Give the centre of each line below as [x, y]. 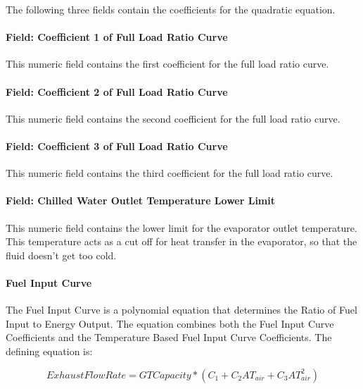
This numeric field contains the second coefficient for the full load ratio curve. [173, 118]
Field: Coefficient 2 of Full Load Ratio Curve [117, 91]
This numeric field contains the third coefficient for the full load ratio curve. [170, 173]
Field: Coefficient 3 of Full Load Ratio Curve [117, 146]
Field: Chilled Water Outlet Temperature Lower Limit [141, 200]
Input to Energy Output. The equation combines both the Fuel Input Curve [170, 323]
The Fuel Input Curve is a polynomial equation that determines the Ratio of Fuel [181, 310]
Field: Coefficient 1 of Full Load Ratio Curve [117, 37]
